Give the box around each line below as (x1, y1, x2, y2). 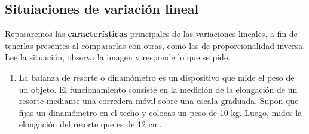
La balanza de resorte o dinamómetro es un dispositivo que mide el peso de (19, 71, 295, 83)
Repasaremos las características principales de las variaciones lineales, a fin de (5, 28, 298, 40)
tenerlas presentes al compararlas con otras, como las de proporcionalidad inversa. (5, 39, 305, 51)
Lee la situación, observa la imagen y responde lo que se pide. (5, 51, 230, 63)
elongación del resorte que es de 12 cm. (19, 118, 162, 130)
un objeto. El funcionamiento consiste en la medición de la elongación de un (19, 83, 298, 95)
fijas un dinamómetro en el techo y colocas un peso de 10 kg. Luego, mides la (19, 106, 302, 118)
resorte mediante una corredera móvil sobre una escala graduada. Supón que (19, 95, 299, 107)
